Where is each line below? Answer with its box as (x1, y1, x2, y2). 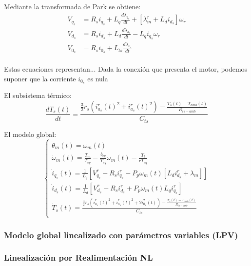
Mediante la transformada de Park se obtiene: (4, 1, 141, 11)
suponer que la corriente (4, 73, 76, 83)
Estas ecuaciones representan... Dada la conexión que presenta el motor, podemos (4, 64, 248, 74)
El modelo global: (4, 129, 57, 139)
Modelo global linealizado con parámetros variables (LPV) (4, 228, 238, 241)
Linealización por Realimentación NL (4, 251, 153, 263)
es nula (87, 73, 108, 83)
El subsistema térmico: (4, 90, 72, 100)
